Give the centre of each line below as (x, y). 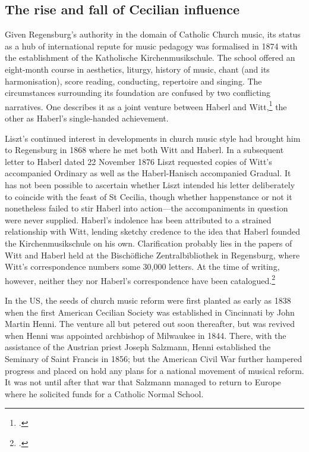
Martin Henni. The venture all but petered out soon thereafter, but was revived (150, 324)
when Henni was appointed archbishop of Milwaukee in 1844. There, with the (146, 335)
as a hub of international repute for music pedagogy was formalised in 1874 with (151, 46)
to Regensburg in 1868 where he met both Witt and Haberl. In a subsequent (144, 150)
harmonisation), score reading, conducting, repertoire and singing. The (133, 81)
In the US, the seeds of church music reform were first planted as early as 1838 (148, 300)
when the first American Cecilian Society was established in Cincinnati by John (150, 312)
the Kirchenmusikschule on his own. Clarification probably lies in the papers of (149, 243)
